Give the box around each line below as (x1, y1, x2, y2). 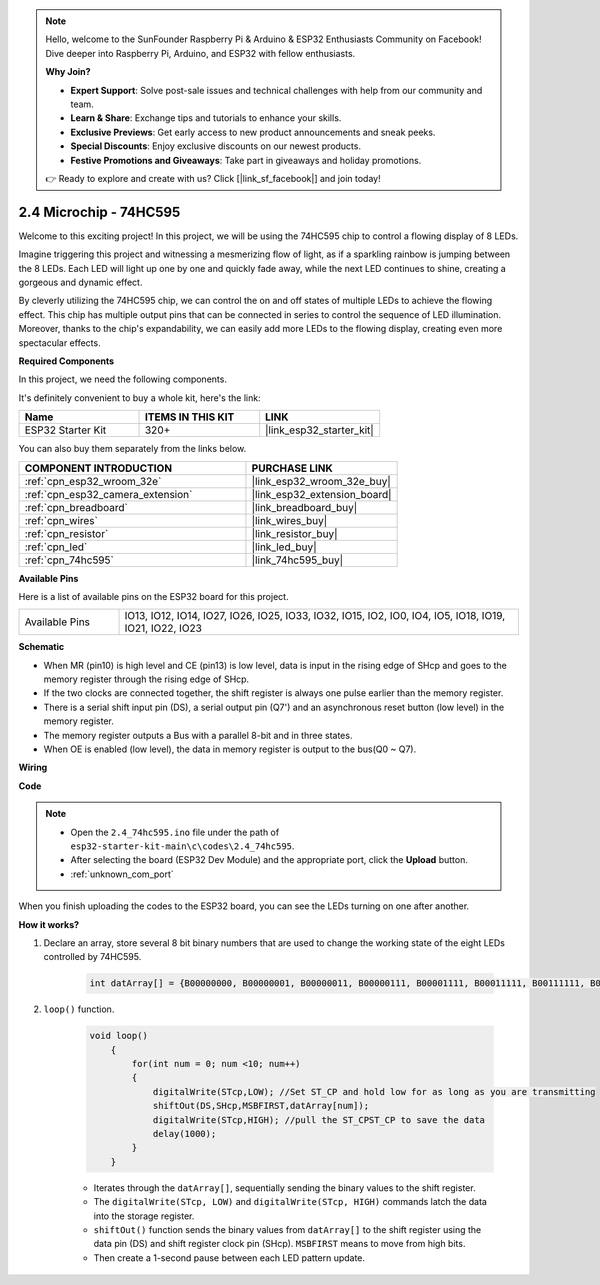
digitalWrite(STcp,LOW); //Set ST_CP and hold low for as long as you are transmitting (152, 1086, 596, 1097)
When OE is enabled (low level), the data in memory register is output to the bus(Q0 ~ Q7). (43, 743, 417, 755)
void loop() (89, 1030, 149, 1042)
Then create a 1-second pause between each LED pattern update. (93, 1251, 365, 1264)
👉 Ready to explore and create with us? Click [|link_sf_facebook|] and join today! (45, 172, 381, 184)
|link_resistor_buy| (251, 526, 338, 540)
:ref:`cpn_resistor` (24, 526, 109, 540)
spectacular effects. (18, 336, 101, 349)
